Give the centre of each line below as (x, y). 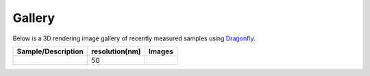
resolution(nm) (116, 51)
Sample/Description (50, 51)
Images (161, 51)
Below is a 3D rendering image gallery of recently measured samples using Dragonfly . (134, 38)
